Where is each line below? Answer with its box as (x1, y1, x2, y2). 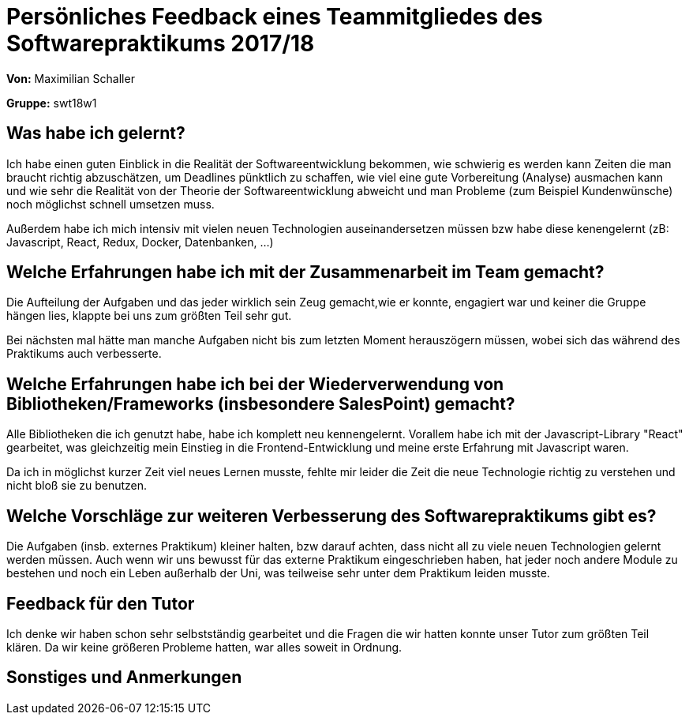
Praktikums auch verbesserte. (6, 347, 162, 361)
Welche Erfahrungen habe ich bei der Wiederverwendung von (6, 374, 504, 394)
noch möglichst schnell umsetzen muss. (6, 197, 215, 211)
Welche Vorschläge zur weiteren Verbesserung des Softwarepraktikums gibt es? (6, 505, 657, 526)
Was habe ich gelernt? (6, 123, 185, 144)
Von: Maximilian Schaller (6, 71, 135, 85)
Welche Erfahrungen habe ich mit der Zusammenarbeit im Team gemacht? (6, 262, 605, 283)
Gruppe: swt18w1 (6, 96, 97, 110)
